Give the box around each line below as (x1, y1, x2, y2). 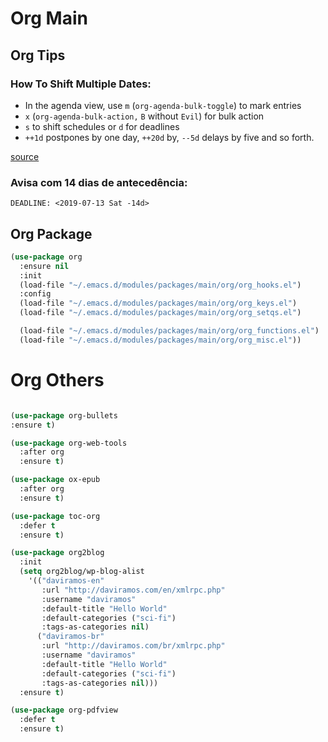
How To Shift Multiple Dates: (10, 77, 152, 91)
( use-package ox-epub (10, 475, 101, 485)
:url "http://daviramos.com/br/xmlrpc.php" (41, 641, 226, 651)
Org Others (10, 369, 105, 392)
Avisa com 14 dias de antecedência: (10, 175, 188, 189)
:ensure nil (19, 261, 70, 271)
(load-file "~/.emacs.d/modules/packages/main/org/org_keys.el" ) (19, 298, 298, 309)
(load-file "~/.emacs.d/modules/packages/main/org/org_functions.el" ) (19, 326, 320, 336)
